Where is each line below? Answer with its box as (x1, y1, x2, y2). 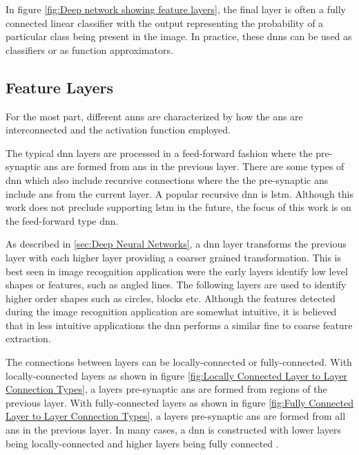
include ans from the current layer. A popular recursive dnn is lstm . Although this (6, 186, 353, 201)
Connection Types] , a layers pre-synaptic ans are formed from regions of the (6, 382, 327, 396)
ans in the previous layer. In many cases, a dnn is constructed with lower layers (6, 423, 342, 437)
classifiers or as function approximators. (6, 42, 173, 57)
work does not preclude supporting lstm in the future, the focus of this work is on (6, 200, 351, 214)
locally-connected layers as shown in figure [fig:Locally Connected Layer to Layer (6, 368, 347, 382)
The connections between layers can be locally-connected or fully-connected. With (6, 355, 352, 369)
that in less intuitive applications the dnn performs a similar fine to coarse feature (6, 317, 353, 332)
